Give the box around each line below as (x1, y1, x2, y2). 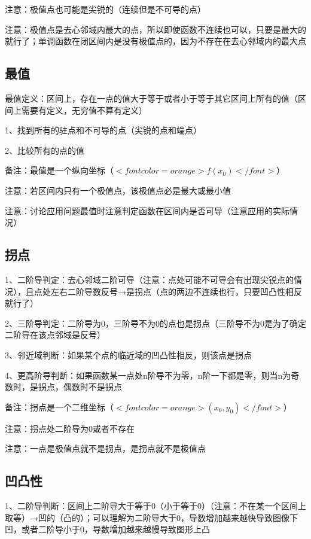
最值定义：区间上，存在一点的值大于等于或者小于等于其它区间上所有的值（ (5, 92, 298, 104)
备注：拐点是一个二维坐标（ (5, 400, 114, 413)
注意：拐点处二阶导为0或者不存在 (5, 422, 135, 434)
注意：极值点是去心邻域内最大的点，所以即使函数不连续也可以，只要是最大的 (5, 23, 306, 35)
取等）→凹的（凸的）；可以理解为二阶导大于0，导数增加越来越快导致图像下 (5, 511, 298, 523)
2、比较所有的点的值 (5, 144, 84, 156)
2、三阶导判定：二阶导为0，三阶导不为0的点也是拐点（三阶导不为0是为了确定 (5, 316, 306, 329)
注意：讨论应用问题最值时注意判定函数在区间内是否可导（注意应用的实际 (5, 204, 289, 217)
